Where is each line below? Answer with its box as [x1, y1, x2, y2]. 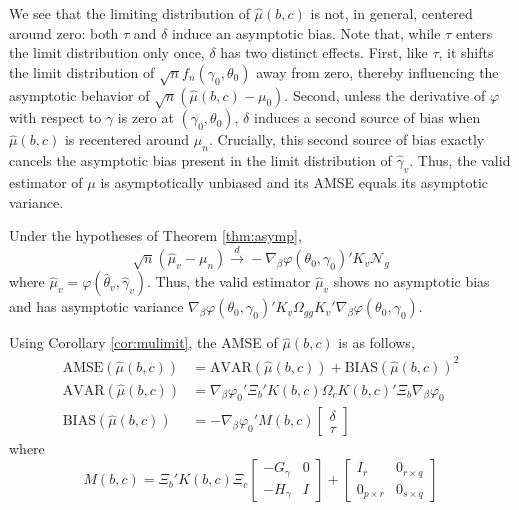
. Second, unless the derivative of [284, 84, 486, 105]
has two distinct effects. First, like [220, 42, 428, 63]
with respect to [9, 107, 102, 128]
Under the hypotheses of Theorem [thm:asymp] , [9, 225, 302, 246]
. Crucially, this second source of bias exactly [208, 129, 485, 150]
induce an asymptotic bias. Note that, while [171, 22, 441, 43]
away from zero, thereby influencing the [256, 61, 499, 82]
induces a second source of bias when [253, 107, 481, 128]
